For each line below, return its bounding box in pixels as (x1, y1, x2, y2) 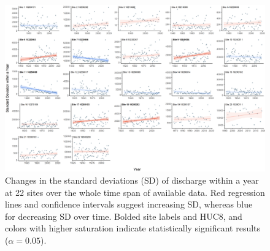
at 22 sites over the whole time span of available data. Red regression (5, 185, 265, 198)
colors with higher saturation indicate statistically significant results (5, 222, 261, 234)
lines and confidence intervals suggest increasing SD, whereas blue (5, 198, 253, 211)
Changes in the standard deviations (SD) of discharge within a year (5, 174, 259, 187)
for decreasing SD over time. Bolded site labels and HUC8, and (5, 209, 242, 222)
